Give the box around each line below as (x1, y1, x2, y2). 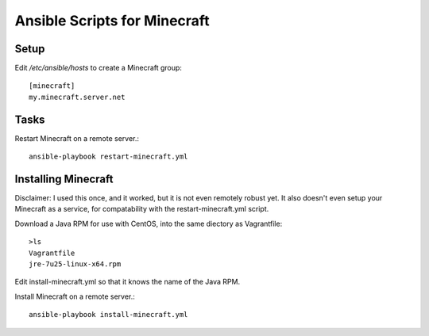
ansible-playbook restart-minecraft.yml (29, 152, 188, 162)
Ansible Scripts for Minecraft (14, 12, 210, 29)
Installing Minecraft (14, 172, 114, 185)
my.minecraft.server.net (29, 92, 126, 101)
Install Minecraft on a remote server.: (14, 292, 135, 301)
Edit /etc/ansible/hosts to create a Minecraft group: (14, 63, 183, 73)
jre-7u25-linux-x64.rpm (29, 260, 122, 269)
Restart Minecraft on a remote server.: (14, 133, 139, 143)
